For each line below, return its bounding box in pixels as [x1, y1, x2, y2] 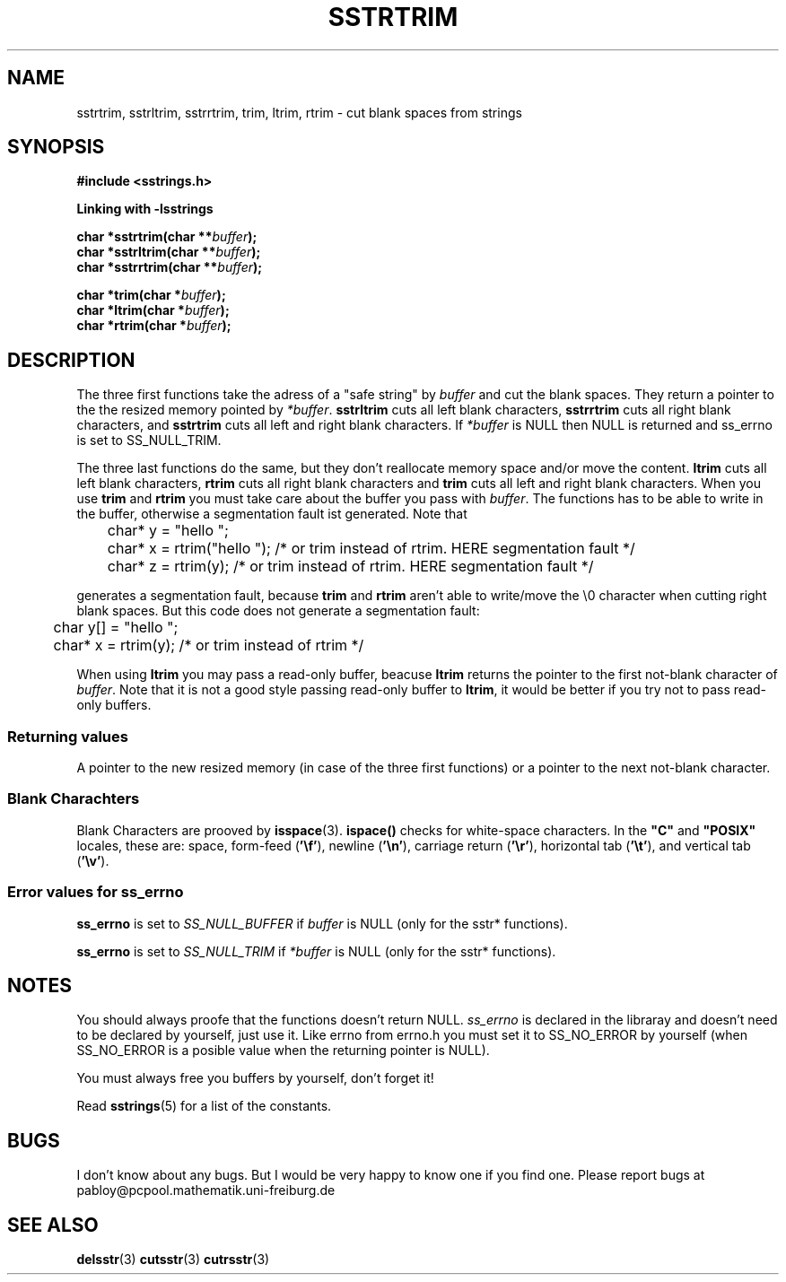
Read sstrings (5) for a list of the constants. [76, 1098, 332, 1114]
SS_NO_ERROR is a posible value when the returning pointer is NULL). [76, 1042, 490, 1059]
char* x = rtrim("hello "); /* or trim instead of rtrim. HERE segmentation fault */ [107, 539, 635, 558]
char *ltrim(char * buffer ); [76, 302, 230, 318]
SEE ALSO [7, 1213, 99, 1236]
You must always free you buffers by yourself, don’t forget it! [76, 1070, 434, 1086]
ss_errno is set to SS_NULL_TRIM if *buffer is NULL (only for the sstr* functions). [76, 943, 556, 959]
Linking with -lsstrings [76, 201, 214, 217]
